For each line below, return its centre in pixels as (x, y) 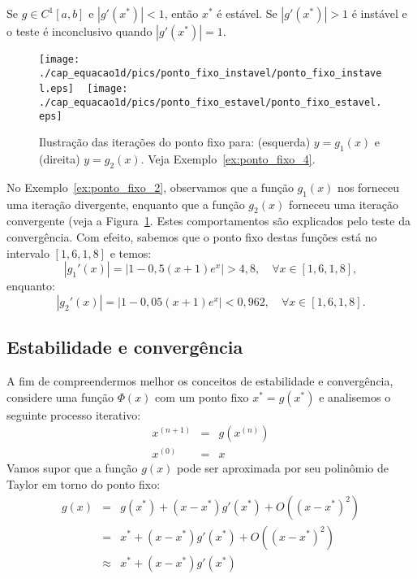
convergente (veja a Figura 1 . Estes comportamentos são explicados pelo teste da (208, 221)
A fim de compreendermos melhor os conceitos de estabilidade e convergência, (200, 381)
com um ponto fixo (202, 396)
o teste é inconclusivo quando (80, 31)
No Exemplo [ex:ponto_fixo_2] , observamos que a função (150, 187)
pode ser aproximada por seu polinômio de (283, 468)
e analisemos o (355, 396)
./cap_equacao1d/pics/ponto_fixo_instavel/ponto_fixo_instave (211, 73)
